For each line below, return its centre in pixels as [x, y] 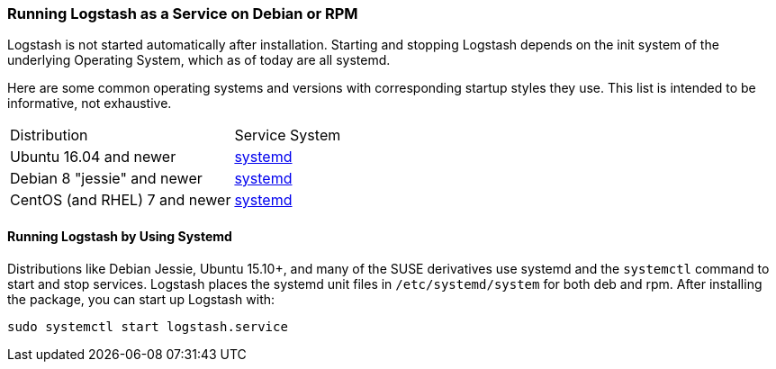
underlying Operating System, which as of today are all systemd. [199, 60]
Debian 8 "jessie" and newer [106, 179]
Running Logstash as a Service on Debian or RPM [183, 13]
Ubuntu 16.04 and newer [93, 157]
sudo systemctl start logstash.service [148, 326]
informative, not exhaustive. [90, 103]
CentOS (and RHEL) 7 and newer [121, 200]
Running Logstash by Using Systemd [120, 236]
